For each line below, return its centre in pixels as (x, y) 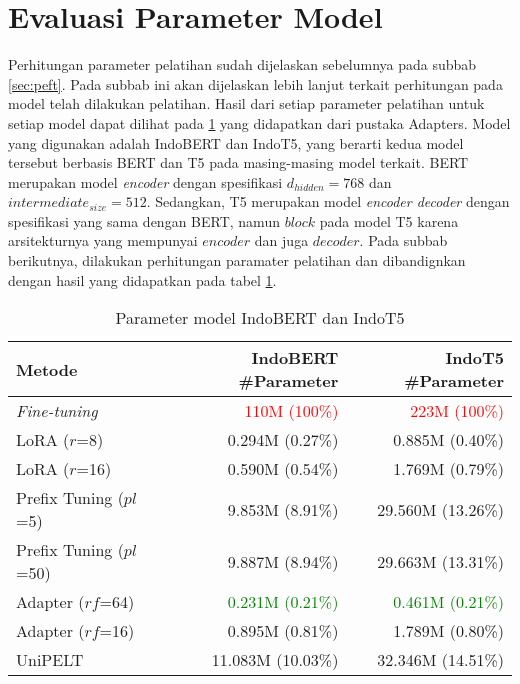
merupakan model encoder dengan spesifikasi (145, 181)
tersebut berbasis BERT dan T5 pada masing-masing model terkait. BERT (238, 162)
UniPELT (50, 660)
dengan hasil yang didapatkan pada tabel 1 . (142, 279)
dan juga (281, 240)
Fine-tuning (57, 411)
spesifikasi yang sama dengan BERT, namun (144, 220)
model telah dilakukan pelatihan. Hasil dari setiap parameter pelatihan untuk (246, 103)
